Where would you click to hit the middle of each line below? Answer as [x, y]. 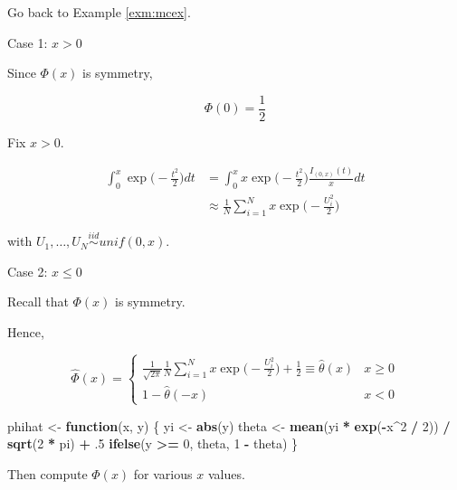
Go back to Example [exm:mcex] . [99, 12]
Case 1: [28, 42]
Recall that [38, 302]
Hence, [26, 331]
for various [163, 474]
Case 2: [28, 271]
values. [226, 474]
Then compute [48, 474]
